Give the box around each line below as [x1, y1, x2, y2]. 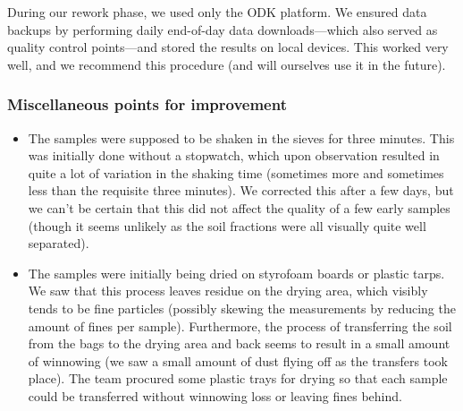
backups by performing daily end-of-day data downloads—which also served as [7, 20, 438, 39]
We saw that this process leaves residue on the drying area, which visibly [28, 281, 428, 300]
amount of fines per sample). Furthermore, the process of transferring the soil [28, 316, 452, 335]
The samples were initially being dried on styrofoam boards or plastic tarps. [28, 263, 445, 282]
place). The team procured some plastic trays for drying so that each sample [28, 369, 448, 388]
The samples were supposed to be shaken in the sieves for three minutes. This [28, 128, 455, 147]
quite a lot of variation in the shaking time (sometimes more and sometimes [28, 163, 444, 182]
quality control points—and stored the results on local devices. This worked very [7, 38, 449, 56]
